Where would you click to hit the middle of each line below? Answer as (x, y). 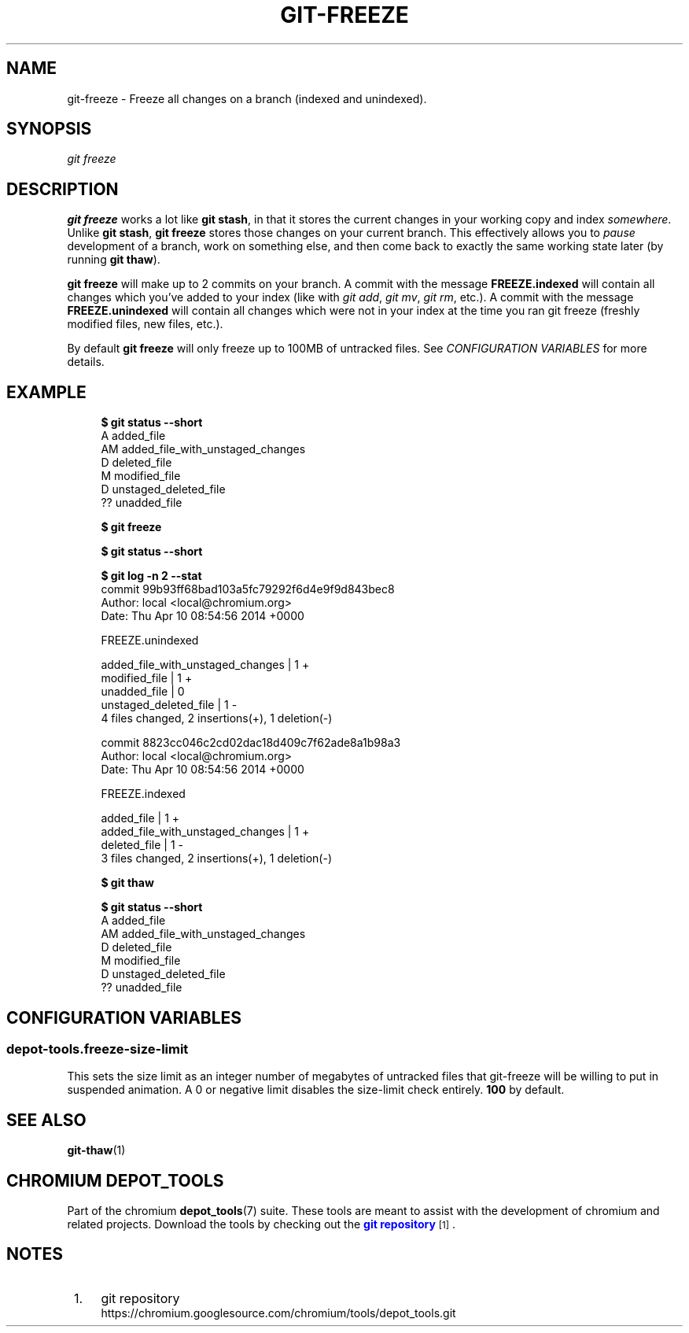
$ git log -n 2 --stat (151, 576)
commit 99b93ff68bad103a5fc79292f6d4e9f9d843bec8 (248, 589)
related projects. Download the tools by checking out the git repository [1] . (261, 1224)
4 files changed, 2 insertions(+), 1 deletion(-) (217, 718)
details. (86, 362)
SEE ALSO (46, 1120)
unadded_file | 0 (143, 692)
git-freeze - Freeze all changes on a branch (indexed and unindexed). (247, 98)
